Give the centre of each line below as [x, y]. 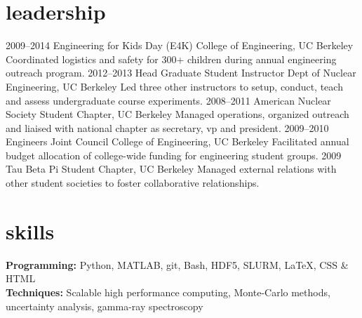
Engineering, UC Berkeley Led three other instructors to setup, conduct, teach [174, 86]
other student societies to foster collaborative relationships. [133, 183]
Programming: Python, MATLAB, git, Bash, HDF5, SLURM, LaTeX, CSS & [177, 264]
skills [30, 231]
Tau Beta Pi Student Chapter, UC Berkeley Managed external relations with [171, 169]
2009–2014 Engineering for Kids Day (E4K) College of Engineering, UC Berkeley [180, 45]
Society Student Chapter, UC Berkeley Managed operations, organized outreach [177, 114]
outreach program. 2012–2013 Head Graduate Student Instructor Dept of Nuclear [181, 73]
